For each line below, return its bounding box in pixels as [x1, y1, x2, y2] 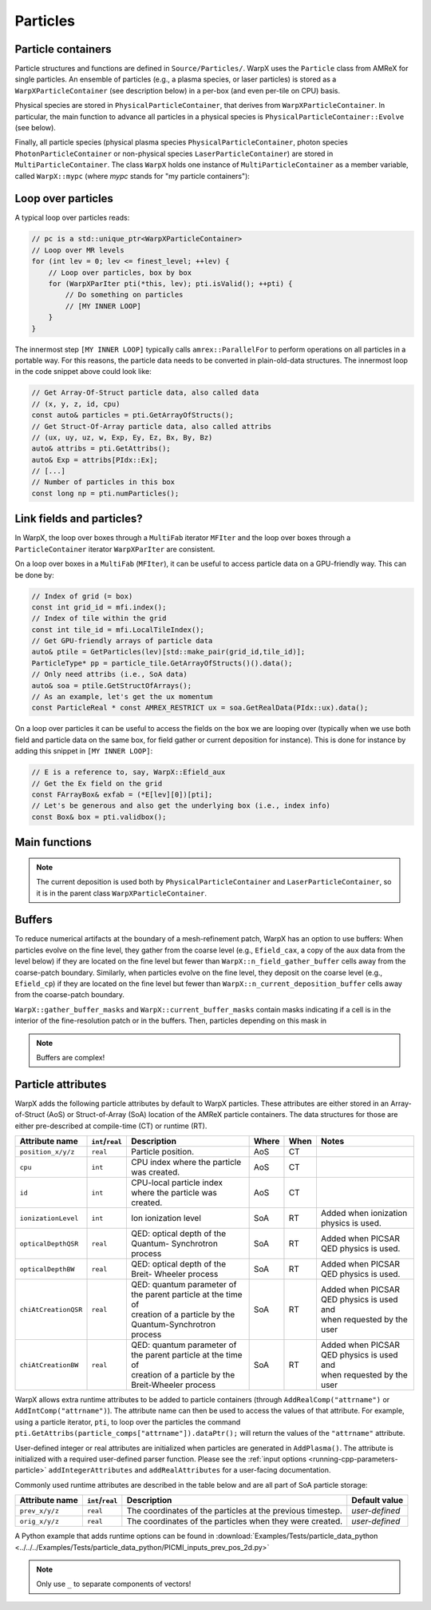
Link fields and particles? [14, 512, 143, 526]
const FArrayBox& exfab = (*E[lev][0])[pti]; [31, 789, 213, 799]
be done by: [14, 570, 55, 579]
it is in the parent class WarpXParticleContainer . [36, 888, 208, 898]
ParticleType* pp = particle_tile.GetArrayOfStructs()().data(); [31, 658, 293, 667]
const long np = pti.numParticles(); [31, 488, 180, 498]
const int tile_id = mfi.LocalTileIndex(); [31, 625, 205, 634]
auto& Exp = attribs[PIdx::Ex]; [31, 455, 159, 464]
